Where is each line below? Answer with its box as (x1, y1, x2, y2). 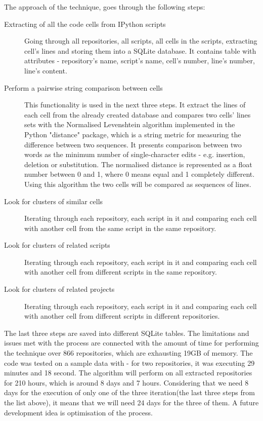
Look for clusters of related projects (4, 284, 115, 294)
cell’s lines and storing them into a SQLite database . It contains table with (24, 45, 256, 56)
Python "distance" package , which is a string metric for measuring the (24, 129, 241, 139)
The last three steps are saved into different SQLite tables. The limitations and (4, 327, 249, 338)
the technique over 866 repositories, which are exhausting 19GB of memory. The (4, 348, 253, 358)
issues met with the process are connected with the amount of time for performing (4, 337, 259, 348)
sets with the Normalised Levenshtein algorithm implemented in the (24, 119, 235, 130)
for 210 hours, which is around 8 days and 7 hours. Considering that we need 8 (4, 377, 249, 388)
